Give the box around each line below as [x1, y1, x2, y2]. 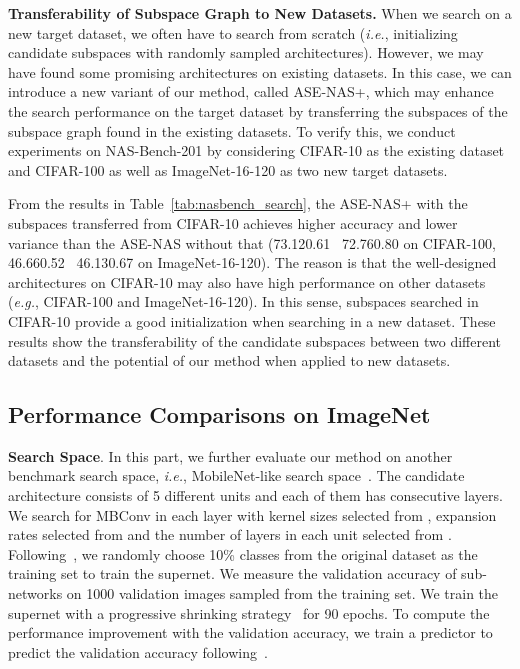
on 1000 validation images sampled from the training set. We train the [66, 583, 499, 604]
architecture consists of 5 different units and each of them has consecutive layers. [8, 485, 503, 506]
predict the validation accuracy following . [8, 641, 268, 662]
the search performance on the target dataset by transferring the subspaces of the [8, 100, 508, 121]
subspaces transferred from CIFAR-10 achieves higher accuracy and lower [8, 212, 458, 233]
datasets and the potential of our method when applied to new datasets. [8, 350, 451, 371]
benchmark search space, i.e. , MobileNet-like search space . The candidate [8, 465, 465, 486]
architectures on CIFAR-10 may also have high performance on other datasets [8, 271, 486, 292]
